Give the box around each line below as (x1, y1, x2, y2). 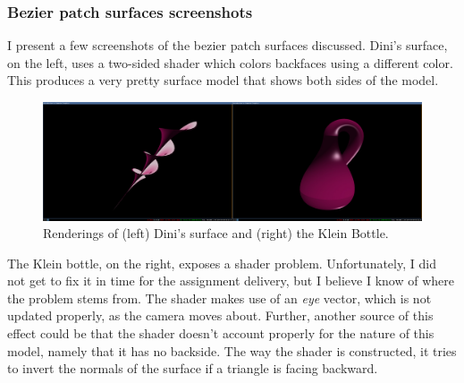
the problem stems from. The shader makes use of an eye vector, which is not (7, 288, 432, 307)
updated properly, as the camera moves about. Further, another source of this (7, 306, 434, 325)
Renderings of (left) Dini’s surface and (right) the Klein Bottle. (43, 224, 389, 243)
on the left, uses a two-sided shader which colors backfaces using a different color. (7, 53, 453, 72)
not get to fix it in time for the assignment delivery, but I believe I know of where (7, 271, 454, 290)
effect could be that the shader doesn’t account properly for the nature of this (7, 324, 434, 343)
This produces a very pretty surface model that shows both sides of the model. (7, 71, 439, 89)
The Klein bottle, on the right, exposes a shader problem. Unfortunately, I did (7, 253, 436, 272)
